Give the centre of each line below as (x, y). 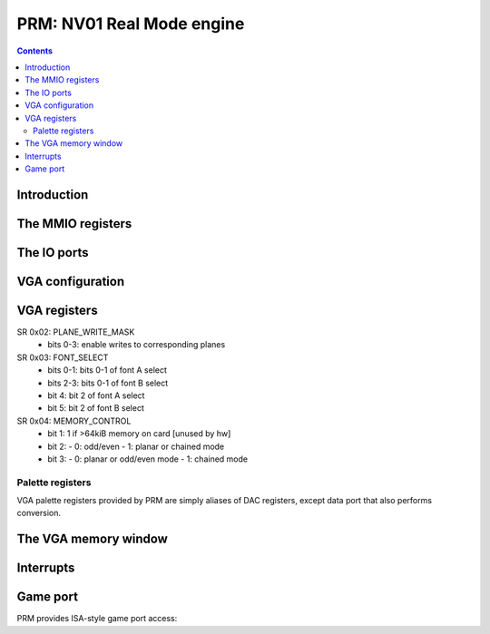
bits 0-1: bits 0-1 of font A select (108, 370)
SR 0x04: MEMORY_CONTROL (74, 421)
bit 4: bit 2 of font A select (96, 395)
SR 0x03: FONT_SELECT (63, 357)
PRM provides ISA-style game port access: (97, 619)
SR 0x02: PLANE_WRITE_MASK (76, 332)
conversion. (39, 513)
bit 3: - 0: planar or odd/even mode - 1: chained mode (148, 459)
